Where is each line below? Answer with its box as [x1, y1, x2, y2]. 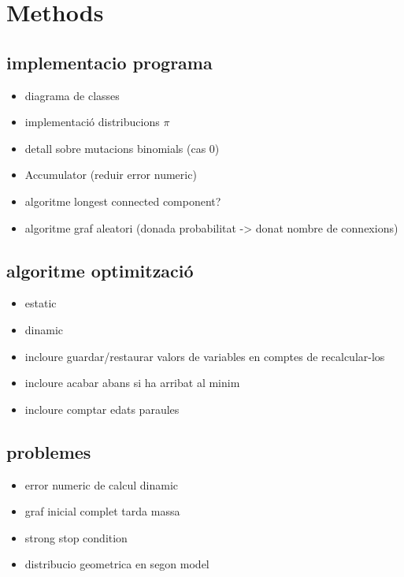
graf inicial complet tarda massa [24, 503, 180, 519]
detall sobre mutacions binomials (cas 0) [24, 140, 220, 156]
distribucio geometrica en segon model [24, 556, 209, 572]
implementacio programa [6, 50, 213, 74]
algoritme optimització [6, 258, 194, 282]
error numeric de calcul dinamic [24, 476, 179, 493]
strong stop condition [24, 529, 128, 545]
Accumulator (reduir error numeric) [24, 166, 197, 183]
